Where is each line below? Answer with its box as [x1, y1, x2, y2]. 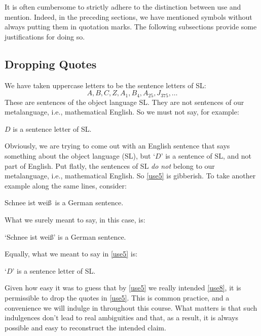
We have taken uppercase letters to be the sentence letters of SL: [5, 80, 206, 90]
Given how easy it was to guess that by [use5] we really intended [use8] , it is [5, 282, 241, 293]
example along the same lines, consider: [5, 180, 127, 191]
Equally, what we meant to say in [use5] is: [5, 248, 138, 259]
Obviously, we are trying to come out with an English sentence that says [5, 140, 230, 151]
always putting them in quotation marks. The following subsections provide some [5, 21, 257, 32]
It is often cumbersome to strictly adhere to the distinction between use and [5, 2, 241, 12]
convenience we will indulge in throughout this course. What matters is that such [5, 302, 257, 313]
